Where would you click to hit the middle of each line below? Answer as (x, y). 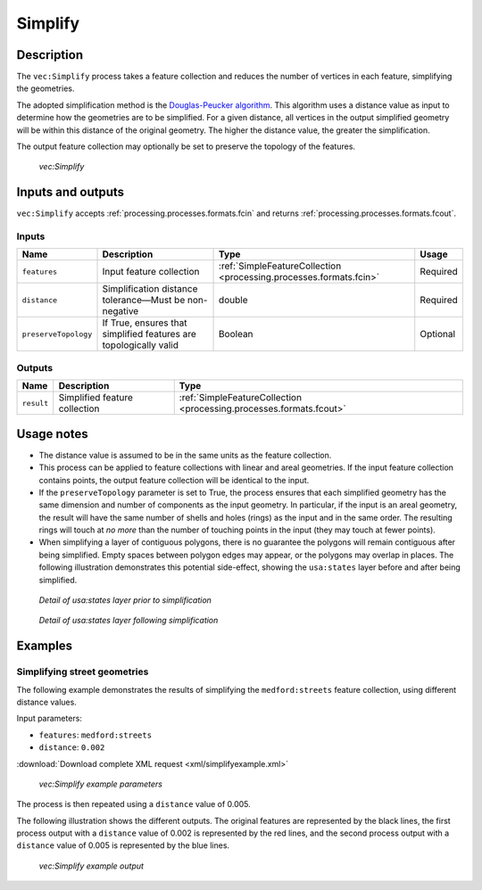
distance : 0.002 (72, 747)
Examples (45, 646)
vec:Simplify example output (91, 866)
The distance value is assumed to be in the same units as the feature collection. (185, 455)
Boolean (236, 334)
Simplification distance (150, 289)
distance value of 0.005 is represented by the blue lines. (123, 845)
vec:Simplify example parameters (100, 784)
